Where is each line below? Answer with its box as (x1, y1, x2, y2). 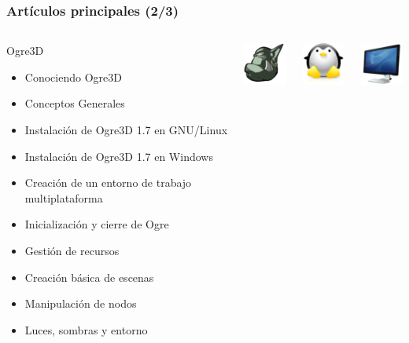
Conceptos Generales (24, 95, 125, 111)
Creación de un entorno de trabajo (24, 174, 192, 191)
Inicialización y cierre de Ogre (24, 216, 169, 232)
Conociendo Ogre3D (24, 68, 122, 85)
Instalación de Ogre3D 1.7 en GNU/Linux (24, 122, 228, 137)
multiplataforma (24, 189, 103, 206)
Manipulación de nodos (24, 295, 137, 312)
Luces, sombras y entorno (24, 321, 148, 338)
